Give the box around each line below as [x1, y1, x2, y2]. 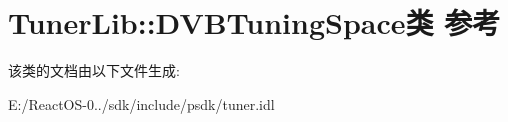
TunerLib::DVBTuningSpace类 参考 [8, 2, 501, 43]
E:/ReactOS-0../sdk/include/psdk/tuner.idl [8, 93, 275, 114]
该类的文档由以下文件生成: [8, 60, 180, 81]
